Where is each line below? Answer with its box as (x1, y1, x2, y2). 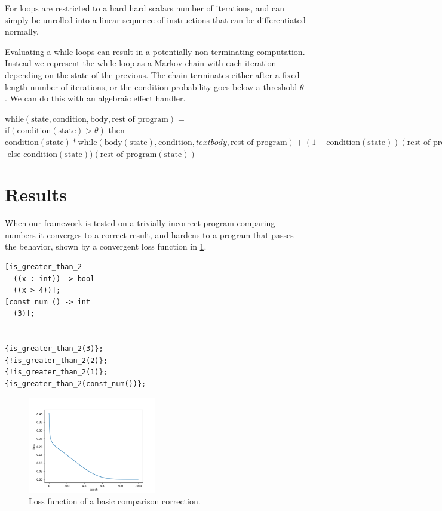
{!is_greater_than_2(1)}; (5, 368, 108, 377)
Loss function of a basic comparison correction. (29, 495, 201, 507)
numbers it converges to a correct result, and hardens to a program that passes (5, 228, 294, 241)
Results (5, 182, 67, 207)
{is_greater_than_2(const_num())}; (5, 379, 146, 388)
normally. (5, 25, 39, 38)
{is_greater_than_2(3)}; (5, 344, 103, 353)
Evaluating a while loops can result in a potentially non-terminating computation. (5, 45, 305, 57)
